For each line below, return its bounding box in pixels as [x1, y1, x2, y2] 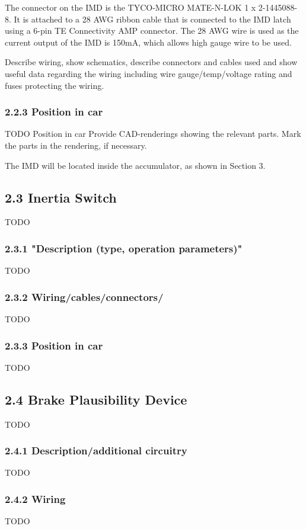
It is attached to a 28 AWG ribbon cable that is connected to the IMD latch [14, 12, 291, 25]
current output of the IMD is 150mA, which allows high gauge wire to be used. [5, 36, 292, 48]
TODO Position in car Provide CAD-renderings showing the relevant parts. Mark [5, 127, 301, 140]
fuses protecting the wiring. [5, 79, 104, 91]
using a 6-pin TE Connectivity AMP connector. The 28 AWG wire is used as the [5, 24, 299, 37]
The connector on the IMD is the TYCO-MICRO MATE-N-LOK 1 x [5, 1, 256, 13]
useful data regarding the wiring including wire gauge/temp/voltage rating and [5, 67, 292, 79]
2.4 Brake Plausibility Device [5, 390, 187, 408]
